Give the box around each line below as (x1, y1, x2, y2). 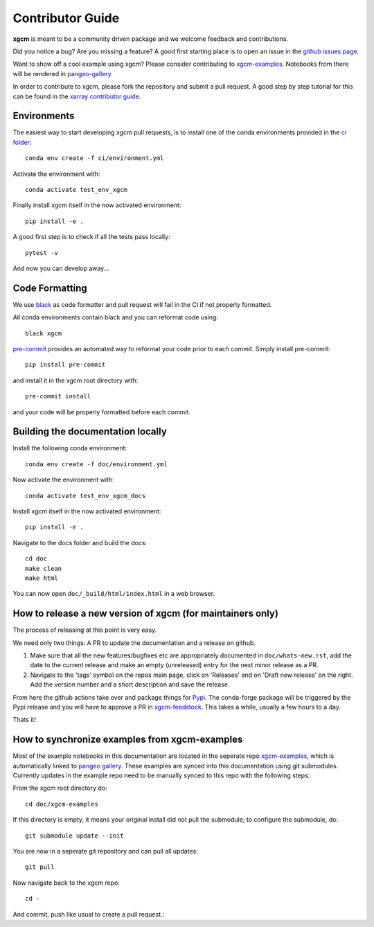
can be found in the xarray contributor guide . (12, 92, 141, 100)
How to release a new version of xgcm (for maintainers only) (12, 608, 278, 619)
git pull (25, 863, 55, 871)
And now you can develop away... (12, 264, 109, 272)
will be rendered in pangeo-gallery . (12, 69, 114, 78)
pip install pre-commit (25, 361, 106, 369)
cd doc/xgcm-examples (25, 800, 98, 808)
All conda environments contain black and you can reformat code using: (12, 313, 218, 321)
